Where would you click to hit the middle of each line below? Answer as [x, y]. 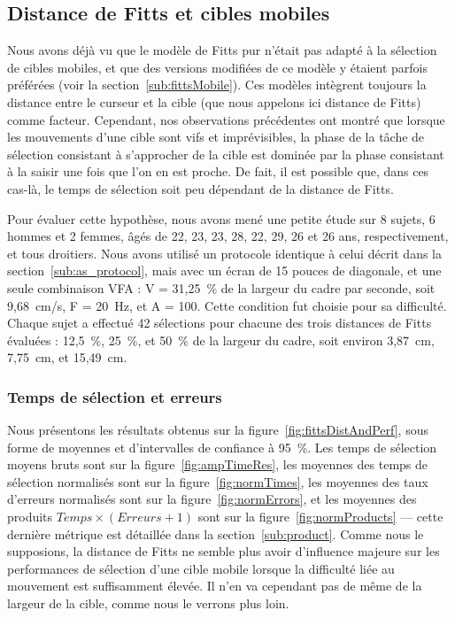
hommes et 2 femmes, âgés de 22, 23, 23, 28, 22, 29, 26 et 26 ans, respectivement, [228, 236]
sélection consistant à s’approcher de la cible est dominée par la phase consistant [226, 154]
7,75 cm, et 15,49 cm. [67, 357]
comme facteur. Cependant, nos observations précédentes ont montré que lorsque [226, 119]
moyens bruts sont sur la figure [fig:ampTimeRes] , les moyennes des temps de [218, 464]
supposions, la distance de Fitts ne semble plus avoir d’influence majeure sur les [224, 551]
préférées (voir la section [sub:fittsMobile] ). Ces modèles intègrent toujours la [217, 85]
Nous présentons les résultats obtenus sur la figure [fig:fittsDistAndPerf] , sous [218, 430]
